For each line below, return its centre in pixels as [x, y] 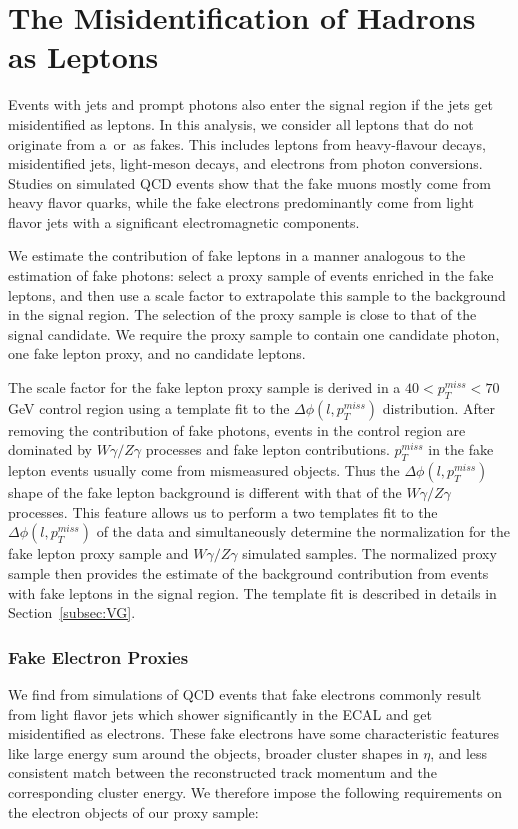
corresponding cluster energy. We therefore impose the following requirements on [255, 791]
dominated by [50, 449]
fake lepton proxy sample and [98, 553]
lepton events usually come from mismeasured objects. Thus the [204, 470]
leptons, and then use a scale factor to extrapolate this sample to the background [257, 294]
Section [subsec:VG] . [72, 612]
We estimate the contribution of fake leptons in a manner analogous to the [237, 255]
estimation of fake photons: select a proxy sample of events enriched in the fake [251, 275]
